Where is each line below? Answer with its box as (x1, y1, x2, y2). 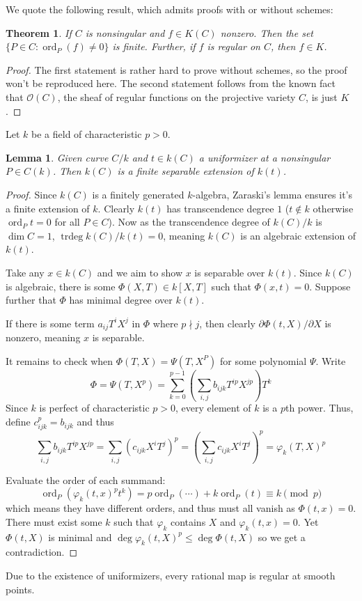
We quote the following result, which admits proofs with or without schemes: (6, 2, 333, 16)
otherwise (313, 201, 354, 215)
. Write (315, 353, 346, 368)
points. (6, 582, 35, 596)
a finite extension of (6, 201, 90, 215)
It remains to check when (6, 353, 113, 368)
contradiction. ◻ (6, 545, 78, 559)
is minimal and (48, 529, 112, 544)
